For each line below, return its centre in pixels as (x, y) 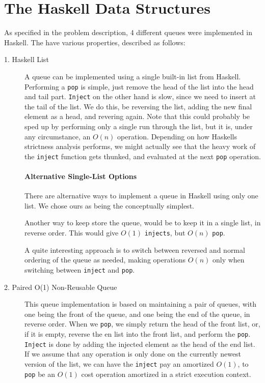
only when (228, 260)
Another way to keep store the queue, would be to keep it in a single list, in (143, 223)
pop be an (40, 374)
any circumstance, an (58, 136)
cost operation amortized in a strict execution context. (166, 374)
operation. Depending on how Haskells (177, 136)
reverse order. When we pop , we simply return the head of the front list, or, (142, 324)
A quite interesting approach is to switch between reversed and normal (135, 249)
